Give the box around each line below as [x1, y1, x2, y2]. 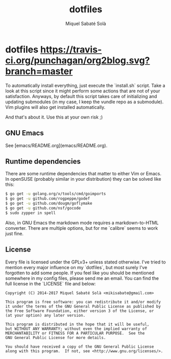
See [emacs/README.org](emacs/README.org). [5, 142, 108, 149]
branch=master [5, 65, 73, 77]
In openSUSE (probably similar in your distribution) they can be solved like [5, 176, 162, 182]
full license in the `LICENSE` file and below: [5, 280, 96, 286]
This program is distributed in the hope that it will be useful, [5, 322, 150, 327]
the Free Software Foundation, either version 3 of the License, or [5, 308, 154, 314]
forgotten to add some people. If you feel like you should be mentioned [5, 270, 155, 276]
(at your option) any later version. [5, 313, 86, 318]
